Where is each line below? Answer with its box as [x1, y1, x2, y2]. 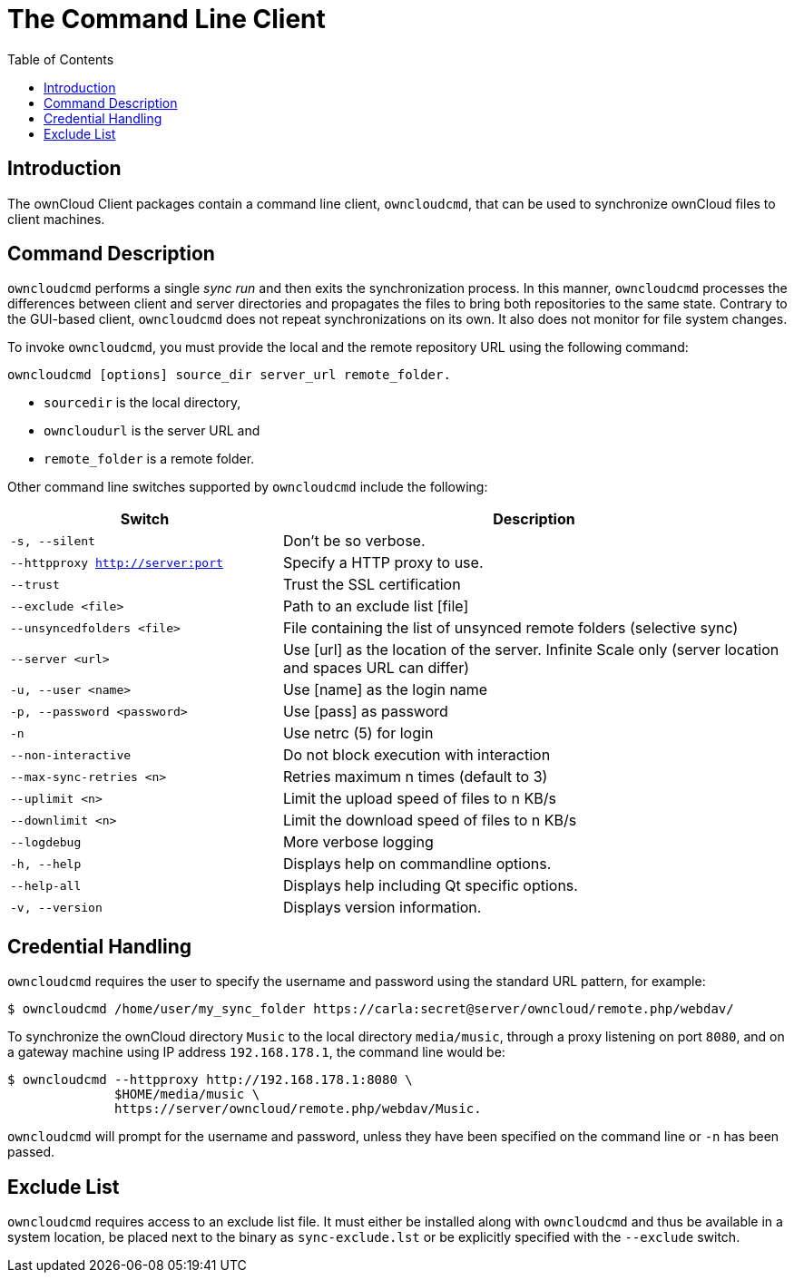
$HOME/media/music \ [114, 1087, 260, 1102]
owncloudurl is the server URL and [44, 423, 260, 439]
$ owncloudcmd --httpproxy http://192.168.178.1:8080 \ [7, 1072, 413, 1088]
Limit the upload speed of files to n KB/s [282, 789, 556, 808]
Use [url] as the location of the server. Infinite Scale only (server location [282, 640, 779, 660]
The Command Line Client [7, 4, 326, 34]
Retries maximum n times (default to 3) [282, 767, 548, 787]
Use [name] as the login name [282, 680, 488, 699]
